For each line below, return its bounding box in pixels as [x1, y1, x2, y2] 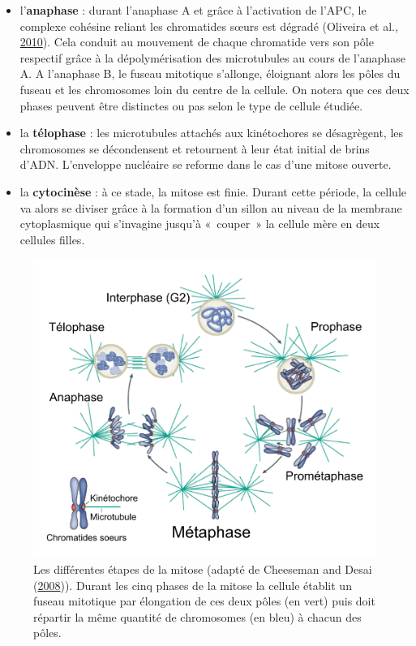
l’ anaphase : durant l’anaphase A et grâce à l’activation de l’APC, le [19, 2, 367, 18]
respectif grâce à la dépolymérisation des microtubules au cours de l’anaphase [19, 49, 405, 66]
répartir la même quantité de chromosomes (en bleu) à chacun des [33, 608, 362, 625]
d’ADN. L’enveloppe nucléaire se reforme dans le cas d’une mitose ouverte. [19, 156, 392, 173]
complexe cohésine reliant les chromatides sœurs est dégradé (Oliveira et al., [19, 17, 398, 34]
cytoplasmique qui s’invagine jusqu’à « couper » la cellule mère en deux [19, 215, 380, 232]
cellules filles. [19, 230, 85, 248]
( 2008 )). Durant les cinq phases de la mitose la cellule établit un [33, 576, 352, 593]
